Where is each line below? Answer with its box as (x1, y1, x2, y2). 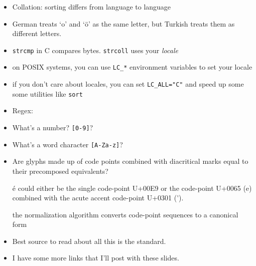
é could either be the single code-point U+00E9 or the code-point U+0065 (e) (12, 182, 252, 193)
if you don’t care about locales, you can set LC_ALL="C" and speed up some (12, 79, 244, 89)
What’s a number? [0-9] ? (12, 122, 93, 132)
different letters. (12, 28, 62, 39)
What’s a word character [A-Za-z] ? (12, 139, 123, 149)
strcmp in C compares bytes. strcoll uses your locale (12, 45, 178, 55)
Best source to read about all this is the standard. (12, 235, 166, 246)
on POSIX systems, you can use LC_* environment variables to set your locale (12, 62, 252, 72)
